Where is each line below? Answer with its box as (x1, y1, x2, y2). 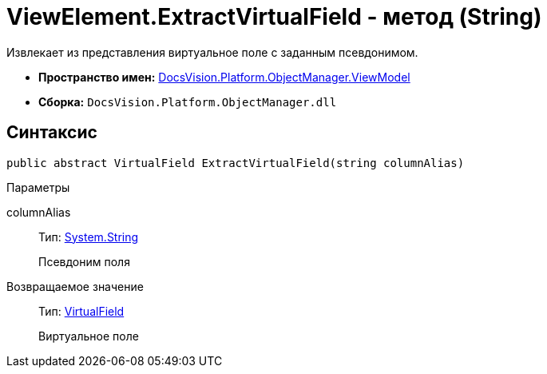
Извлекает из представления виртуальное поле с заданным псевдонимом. (6, 45, 418, 59)
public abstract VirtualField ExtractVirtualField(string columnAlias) (6, 156, 465, 169)
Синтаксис (6, 122, 97, 143)
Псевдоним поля (38, 254, 130, 269)
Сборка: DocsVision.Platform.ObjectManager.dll (38, 94, 337, 109)
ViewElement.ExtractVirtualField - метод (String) (6, 3, 542, 30)
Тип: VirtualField (38, 304, 125, 318)
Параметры (6, 180, 70, 194)
